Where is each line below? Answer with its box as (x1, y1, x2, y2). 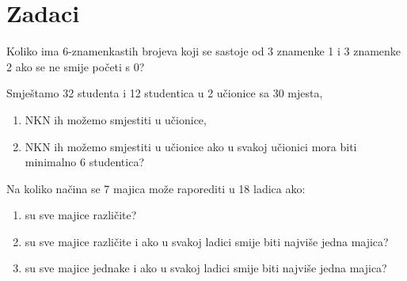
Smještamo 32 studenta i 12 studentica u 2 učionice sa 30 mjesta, (6, 85, 323, 101)
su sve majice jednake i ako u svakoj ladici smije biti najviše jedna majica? (25, 260, 387, 276)
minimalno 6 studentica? (25, 154, 144, 170)
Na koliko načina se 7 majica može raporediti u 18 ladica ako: (6, 180, 306, 196)
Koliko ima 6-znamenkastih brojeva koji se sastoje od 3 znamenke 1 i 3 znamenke (6, 43, 401, 59)
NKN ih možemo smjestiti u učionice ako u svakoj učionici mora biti (25, 138, 357, 154)
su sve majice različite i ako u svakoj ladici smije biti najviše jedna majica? (25, 233, 389, 249)
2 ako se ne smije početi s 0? (6, 58, 145, 74)
